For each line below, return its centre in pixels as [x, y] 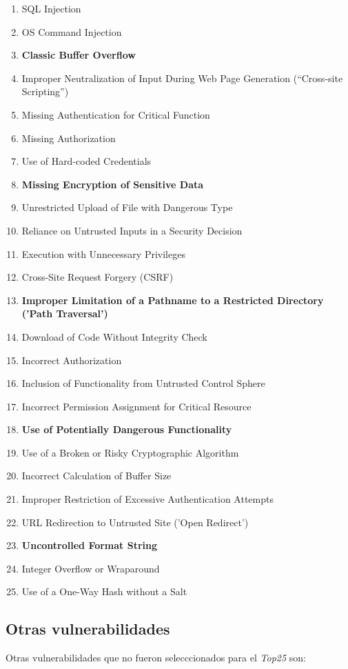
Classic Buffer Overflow [79, 55]
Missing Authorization [69, 138]
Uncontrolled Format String [90, 545]
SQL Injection [51, 8]
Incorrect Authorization [72, 360]
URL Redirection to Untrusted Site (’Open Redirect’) [135, 522]
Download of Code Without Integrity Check [114, 336]
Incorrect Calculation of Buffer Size [96, 476]
